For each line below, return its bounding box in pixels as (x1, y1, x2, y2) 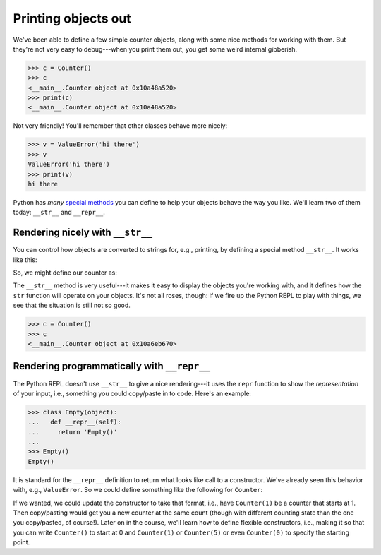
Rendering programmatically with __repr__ (13, 360, 211, 372)
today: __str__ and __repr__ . (13, 208, 105, 217)
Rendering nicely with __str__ (13, 227, 153, 239)
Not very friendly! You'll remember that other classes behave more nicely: (13, 121, 228, 130)
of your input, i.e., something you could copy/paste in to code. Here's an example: (13, 389, 252, 398)
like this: (13, 255, 37, 264)
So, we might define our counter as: (13, 268, 118, 277)
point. (13, 538, 30, 547)
